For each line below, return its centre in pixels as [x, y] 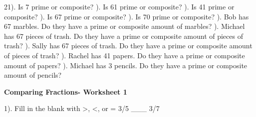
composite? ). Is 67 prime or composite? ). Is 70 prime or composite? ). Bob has [127, 16]
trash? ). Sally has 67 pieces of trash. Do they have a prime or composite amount [128, 46]
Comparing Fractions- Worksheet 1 [66, 91]
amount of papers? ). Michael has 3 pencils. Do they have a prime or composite [126, 65]
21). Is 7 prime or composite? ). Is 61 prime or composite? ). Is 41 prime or [119, 6]
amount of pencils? [33, 75]
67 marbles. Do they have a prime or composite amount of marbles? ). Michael [125, 26]
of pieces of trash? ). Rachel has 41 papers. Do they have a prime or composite [125, 55]
